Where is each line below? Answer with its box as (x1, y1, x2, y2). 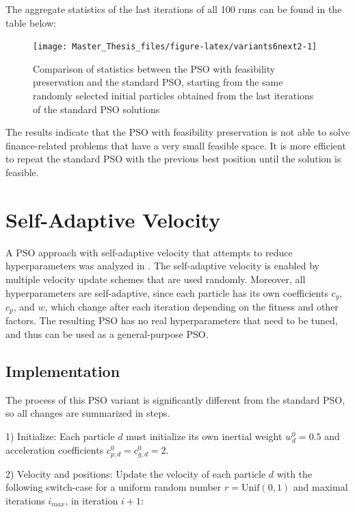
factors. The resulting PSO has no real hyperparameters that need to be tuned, (5, 313, 338, 328)
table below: (5, 15, 56, 29)
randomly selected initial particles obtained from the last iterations (33, 88, 314, 103)
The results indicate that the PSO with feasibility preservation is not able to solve (5, 125, 350, 139)
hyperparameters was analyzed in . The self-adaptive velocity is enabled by (5, 258, 319, 273)
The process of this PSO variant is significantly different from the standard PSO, (5, 392, 345, 406)
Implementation (5, 360, 120, 381)
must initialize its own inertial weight (126, 428, 282, 443)
